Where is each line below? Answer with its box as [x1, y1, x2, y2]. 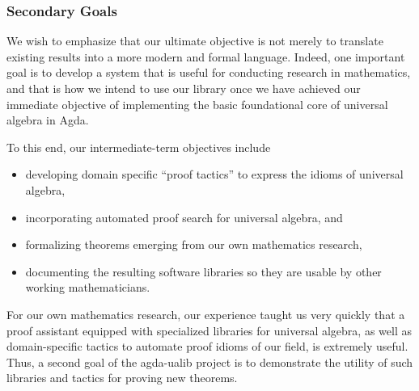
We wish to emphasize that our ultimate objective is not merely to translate [6, 32, 383, 49]
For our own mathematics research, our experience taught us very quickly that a [6, 305, 405, 322]
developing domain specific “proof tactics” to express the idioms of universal [25, 166, 404, 183]
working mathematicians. [25, 279, 150, 296]
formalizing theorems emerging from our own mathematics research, [25, 236, 362, 253]
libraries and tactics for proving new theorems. [6, 369, 238, 386]
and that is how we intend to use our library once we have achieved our [6, 80, 361, 96]
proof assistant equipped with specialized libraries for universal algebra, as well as [6, 322, 412, 338]
